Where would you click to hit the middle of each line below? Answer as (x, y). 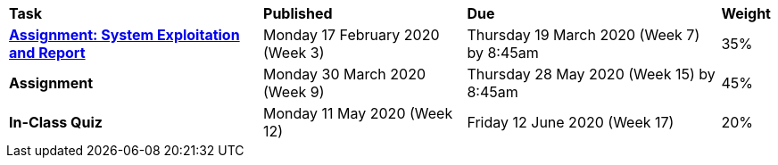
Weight (746, 13)
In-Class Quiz (56, 122)
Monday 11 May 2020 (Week (358, 113)
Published (298, 13)
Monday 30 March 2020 (345, 74)
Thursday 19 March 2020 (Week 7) (583, 35)
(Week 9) (294, 92)
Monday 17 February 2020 (352, 35)
